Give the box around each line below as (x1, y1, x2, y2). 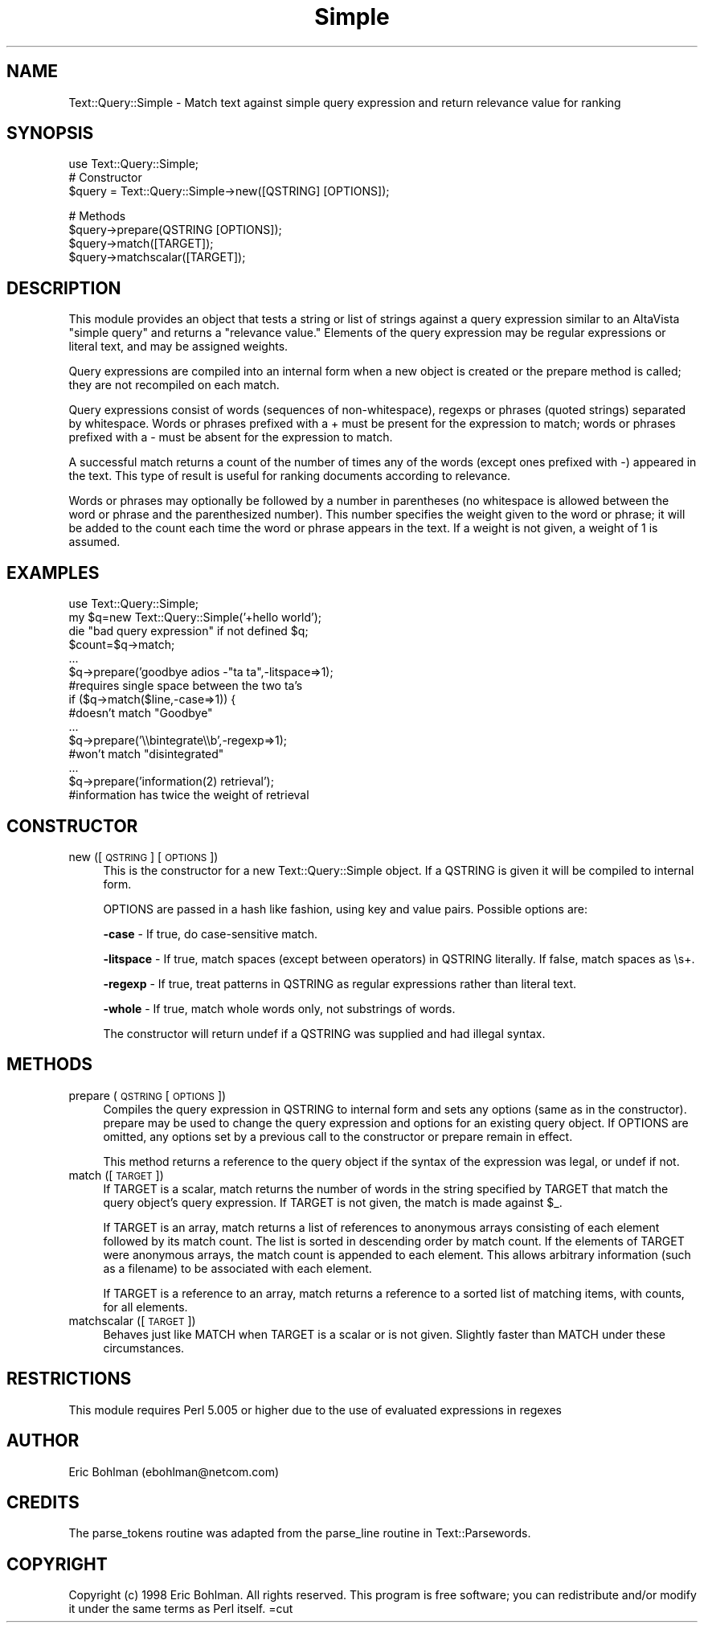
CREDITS (6, 1492, 80, 1512)
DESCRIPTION (6, 277, 121, 298)
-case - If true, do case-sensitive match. (103, 926, 318, 941)
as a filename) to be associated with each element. (103, 1261, 372, 1275)
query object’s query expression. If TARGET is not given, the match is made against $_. (103, 1195, 563, 1209)
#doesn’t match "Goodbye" (68, 706, 213, 720)
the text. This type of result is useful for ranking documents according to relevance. (68, 469, 511, 483)
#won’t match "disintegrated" (68, 747, 224, 761)
